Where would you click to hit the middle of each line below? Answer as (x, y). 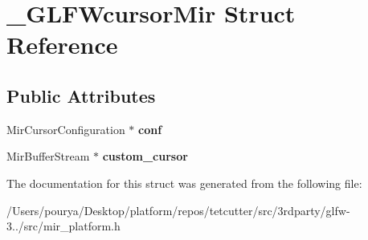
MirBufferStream (48, 156)
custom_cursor (145, 156)
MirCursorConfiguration (66, 129)
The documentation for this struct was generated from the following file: (184, 183)
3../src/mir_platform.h (63, 226)
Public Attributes (81, 95)
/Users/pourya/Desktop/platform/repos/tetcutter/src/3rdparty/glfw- (178, 210)
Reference (62, 45)
